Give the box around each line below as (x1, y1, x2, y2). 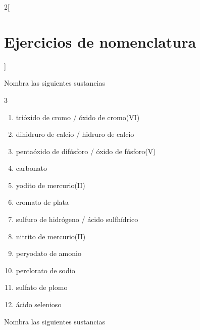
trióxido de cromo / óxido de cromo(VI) (16, 112, 140, 122)
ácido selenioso (16, 299, 62, 310)
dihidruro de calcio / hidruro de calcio (16, 129, 134, 139)
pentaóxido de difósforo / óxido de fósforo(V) (16, 145, 156, 156)
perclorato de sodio (16, 265, 75, 275)
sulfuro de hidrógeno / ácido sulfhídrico (16, 214, 138, 225)
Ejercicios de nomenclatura (4, 31, 196, 52)
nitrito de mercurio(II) (16, 231, 86, 241)
